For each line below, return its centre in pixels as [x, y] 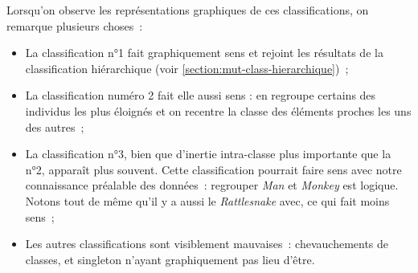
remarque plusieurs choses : [75, 25]
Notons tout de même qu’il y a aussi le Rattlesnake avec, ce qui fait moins [207, 200]
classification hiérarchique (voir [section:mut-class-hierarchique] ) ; [187, 68]
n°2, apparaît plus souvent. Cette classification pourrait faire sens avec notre [213, 169]
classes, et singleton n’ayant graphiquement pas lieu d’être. [170, 259]
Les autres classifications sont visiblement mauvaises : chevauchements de [207, 244]
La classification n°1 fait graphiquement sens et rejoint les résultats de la [204, 53]
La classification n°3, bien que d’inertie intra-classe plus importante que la [208, 154]
